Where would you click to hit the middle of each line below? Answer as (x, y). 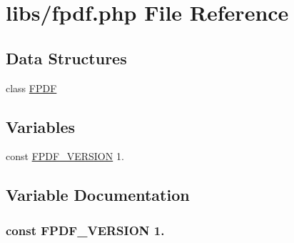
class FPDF (31, 88)
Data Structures (66, 58)
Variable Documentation (98, 195)
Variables (41, 126)
